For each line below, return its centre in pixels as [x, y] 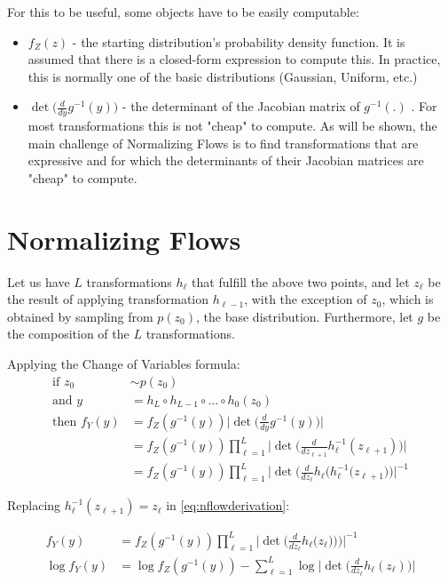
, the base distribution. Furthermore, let [305, 316]
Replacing [34, 505]
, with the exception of [306, 299]
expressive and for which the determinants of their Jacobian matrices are [226, 160]
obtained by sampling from [80, 316]
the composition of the [68, 334]
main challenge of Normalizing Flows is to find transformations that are [223, 143]
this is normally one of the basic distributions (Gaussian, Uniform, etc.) [223, 76]
